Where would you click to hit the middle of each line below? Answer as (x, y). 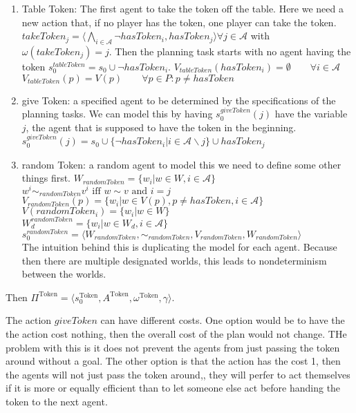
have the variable (311, 114)
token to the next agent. (57, 402)
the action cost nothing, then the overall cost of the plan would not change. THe (176, 334)
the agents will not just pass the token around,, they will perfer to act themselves (178, 374)
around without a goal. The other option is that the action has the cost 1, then (173, 361)
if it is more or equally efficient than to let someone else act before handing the (173, 388)
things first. (46, 178)
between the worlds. (64, 274)
